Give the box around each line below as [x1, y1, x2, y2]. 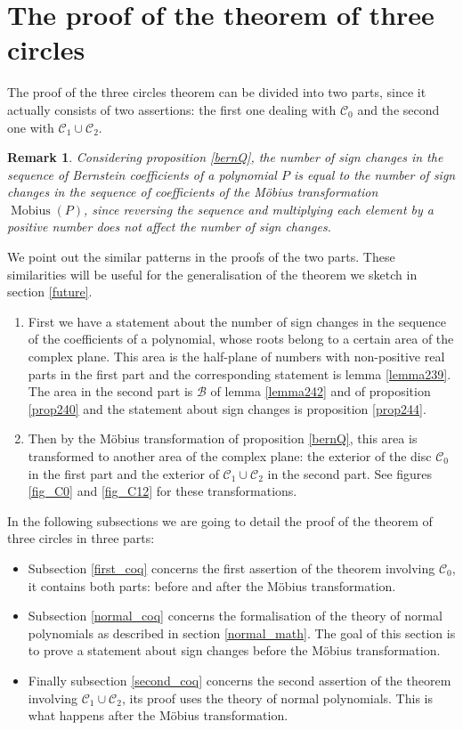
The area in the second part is [28, 382, 193, 401]
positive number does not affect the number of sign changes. [7, 217, 331, 236]
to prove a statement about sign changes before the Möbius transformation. [28, 641, 441, 660]
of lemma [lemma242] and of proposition [210, 382, 431, 401]
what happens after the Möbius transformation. [28, 706, 288, 725]
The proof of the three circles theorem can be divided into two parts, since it [7, 83, 426, 101]
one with [7, 118, 54, 136]
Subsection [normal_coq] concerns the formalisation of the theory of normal [28, 606, 443, 625]
